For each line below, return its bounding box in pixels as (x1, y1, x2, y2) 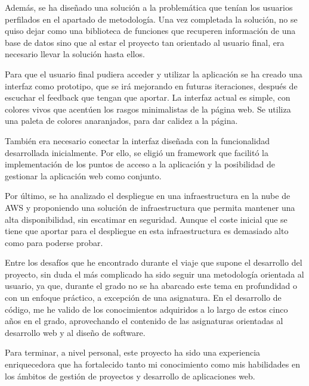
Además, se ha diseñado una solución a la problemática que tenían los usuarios (5, 1, 293, 13)
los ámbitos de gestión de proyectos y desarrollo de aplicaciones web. (5, 369, 255, 382)
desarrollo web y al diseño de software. (5, 326, 146, 338)
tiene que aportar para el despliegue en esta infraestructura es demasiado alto (5, 225, 289, 237)
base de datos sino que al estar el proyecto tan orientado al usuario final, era (5, 36, 285, 48)
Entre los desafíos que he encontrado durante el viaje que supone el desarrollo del (5, 256, 302, 269)
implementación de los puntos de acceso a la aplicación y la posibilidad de (5, 158, 275, 170)
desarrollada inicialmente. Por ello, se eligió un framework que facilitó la (5, 146, 268, 158)
